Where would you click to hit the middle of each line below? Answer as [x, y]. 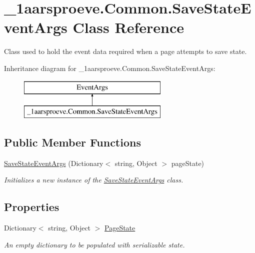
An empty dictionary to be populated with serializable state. [94, 244]
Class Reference [128, 27]
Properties [32, 207]
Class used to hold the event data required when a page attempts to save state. [125, 51]
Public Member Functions [72, 142]
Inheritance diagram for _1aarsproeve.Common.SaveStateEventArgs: [110, 68]
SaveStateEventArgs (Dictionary [54, 163]
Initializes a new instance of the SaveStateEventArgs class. [94, 180]
